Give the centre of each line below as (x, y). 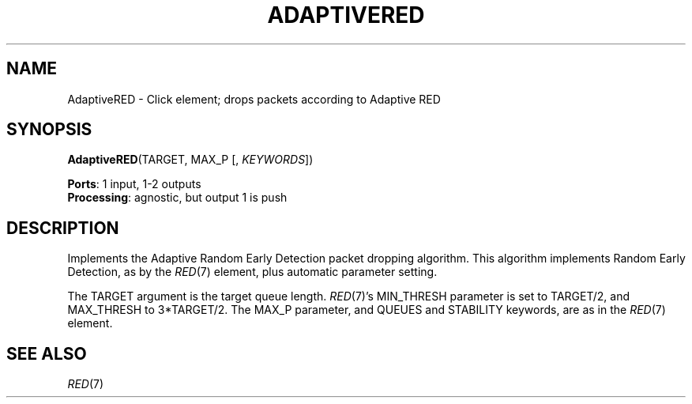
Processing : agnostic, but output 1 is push (177, 198)
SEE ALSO (47, 353)
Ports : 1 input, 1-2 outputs (134, 184)
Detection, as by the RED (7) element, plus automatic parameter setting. (252, 272)
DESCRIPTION (63, 228)
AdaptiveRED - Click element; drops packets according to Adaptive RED (254, 99)
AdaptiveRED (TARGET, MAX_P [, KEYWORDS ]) (190, 160)
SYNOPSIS (49, 130)
